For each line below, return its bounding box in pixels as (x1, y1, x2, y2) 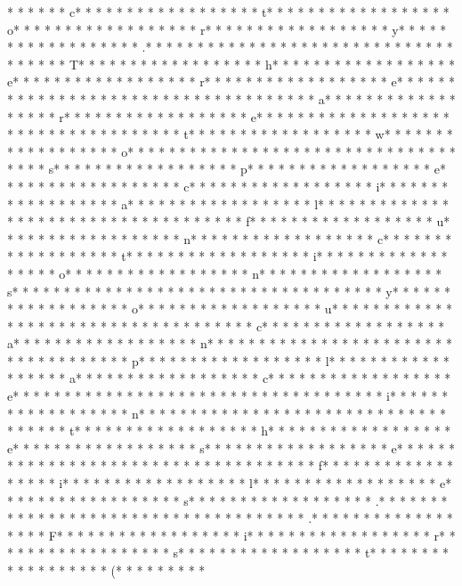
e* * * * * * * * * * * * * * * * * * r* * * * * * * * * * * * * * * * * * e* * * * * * (7, 72, 456, 91)
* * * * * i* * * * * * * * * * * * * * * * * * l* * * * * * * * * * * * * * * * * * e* (7, 474, 452, 492)
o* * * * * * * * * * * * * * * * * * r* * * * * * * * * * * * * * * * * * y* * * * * (7, 20, 447, 38)
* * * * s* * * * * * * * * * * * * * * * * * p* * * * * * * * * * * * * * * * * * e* (7, 159, 446, 178)
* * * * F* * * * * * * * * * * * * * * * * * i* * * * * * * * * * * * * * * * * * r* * (7, 525, 456, 544)
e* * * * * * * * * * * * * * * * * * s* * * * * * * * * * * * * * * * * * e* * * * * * (7, 438, 456, 457)
